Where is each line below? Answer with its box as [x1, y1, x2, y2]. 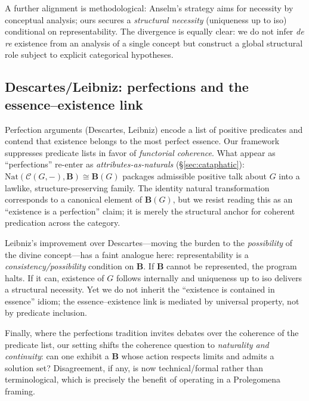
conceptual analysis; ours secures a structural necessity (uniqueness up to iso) [5, 13, 287, 26]
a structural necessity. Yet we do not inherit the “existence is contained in [5, 283, 275, 296]
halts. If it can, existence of [5, 271, 104, 284]
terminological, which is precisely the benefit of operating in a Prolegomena [5, 373, 281, 386]
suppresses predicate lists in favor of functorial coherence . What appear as [5, 146, 276, 158]
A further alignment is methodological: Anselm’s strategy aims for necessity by [5, 2, 293, 14]
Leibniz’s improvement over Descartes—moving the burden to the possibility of [5, 236, 293, 248]
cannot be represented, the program [166, 260, 297, 272]
